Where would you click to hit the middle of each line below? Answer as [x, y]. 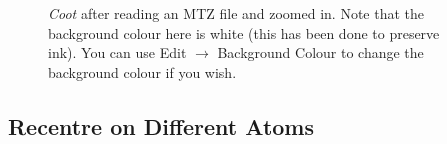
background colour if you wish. [142, 71]
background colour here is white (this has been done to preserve [244, 32]
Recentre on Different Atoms [161, 125]
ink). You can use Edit [117, 52]
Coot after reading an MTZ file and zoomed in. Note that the [236, 13]
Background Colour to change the [320, 52]
